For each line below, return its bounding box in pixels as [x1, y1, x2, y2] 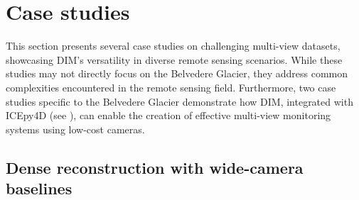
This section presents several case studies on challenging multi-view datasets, [6, 38, 341, 53]
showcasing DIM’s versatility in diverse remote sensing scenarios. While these [6, 52, 343, 67]
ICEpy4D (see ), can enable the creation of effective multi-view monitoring [6, 108, 331, 123]
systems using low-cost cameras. [6, 121, 145, 136]
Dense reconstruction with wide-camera [6, 156, 304, 178]
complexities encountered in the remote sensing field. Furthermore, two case [6, 79, 336, 94]
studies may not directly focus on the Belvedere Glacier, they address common [6, 66, 348, 81]
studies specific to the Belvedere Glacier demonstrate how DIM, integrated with [6, 94, 353, 109]
